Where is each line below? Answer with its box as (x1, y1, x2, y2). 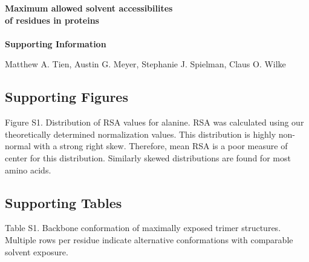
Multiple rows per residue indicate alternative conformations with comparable (5, 233, 293, 246)
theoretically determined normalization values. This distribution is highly (5, 127, 276, 140)
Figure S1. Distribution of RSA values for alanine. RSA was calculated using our (5, 116, 304, 129)
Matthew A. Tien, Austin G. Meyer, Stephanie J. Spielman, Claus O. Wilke (5, 58, 286, 70)
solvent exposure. (5, 245, 68, 258)
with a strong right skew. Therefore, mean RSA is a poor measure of (33, 139, 288, 152)
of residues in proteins (5, 13, 99, 26)
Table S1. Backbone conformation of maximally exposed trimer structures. (5, 221, 281, 234)
